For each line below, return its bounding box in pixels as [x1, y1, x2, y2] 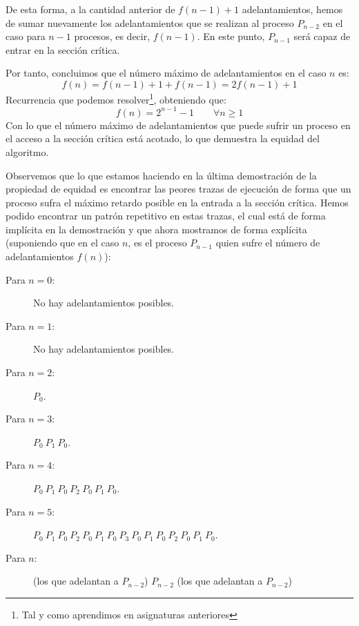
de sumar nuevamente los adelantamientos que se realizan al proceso [6, 15, 294, 30]
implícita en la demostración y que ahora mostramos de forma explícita [6, 222, 307, 236]
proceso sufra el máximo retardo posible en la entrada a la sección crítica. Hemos [6, 195, 349, 209]
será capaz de [293, 29, 351, 43]
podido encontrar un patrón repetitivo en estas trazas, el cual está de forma [6, 208, 326, 223]
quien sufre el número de [215, 235, 320, 250]
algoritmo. [6, 144, 49, 159]
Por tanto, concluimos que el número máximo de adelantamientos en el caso [6, 66, 327, 80]
